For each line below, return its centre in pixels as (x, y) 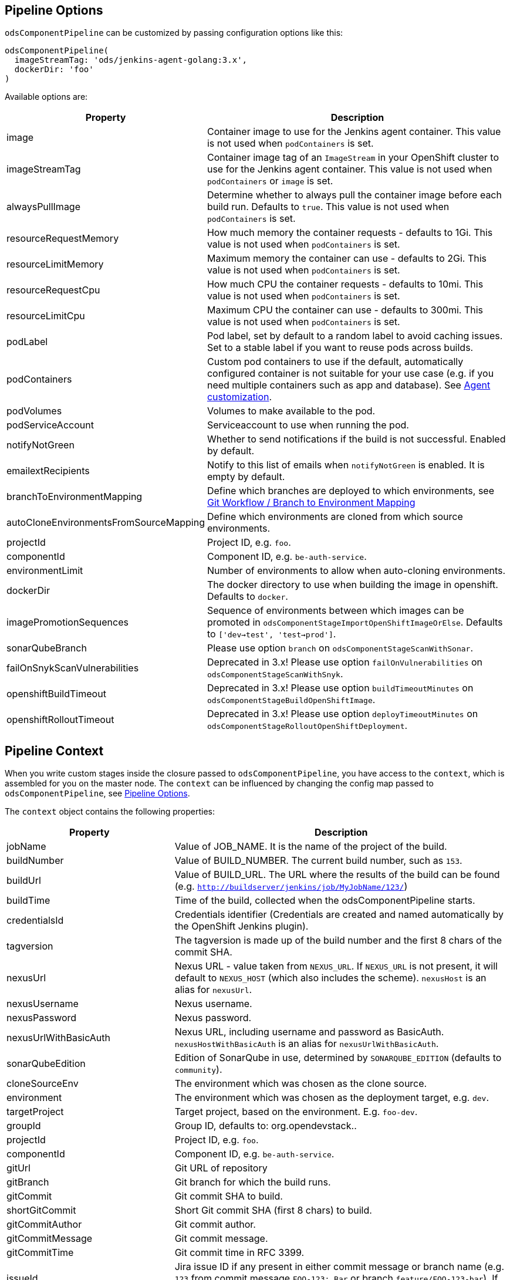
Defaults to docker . (247, 597)
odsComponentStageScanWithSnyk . (275, 674)
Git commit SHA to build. (229, 1196)
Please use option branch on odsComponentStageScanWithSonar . (340, 648)
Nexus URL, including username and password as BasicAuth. (309, 1032)
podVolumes (34, 411)
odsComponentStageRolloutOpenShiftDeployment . (307, 726)
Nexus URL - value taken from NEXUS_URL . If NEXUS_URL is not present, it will (336, 966)
